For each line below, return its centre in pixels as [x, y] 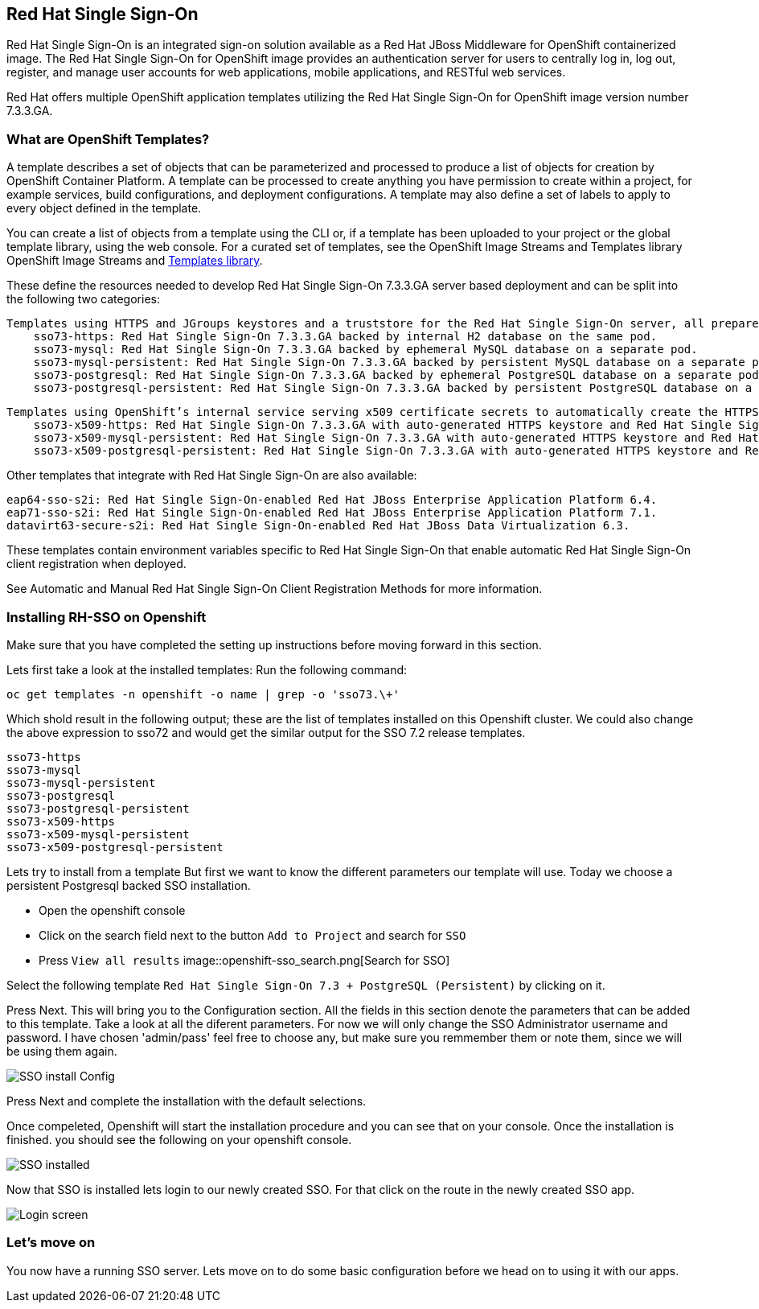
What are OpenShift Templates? [108, 139]
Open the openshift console [112, 910]
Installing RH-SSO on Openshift [107, 617]
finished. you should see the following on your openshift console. [179, 1139]
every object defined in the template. [104, 208]
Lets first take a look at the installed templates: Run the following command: [207, 669]
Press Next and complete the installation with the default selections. [187, 1101]
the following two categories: [83, 299]
